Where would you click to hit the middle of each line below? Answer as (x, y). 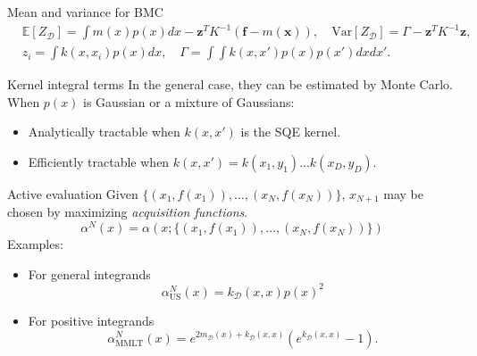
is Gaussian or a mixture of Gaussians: (189, 101)
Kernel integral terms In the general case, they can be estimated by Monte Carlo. (230, 84)
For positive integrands (91, 320)
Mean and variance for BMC (85, 12)
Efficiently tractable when (99, 161)
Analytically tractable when (104, 132)
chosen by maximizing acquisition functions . (128, 212)
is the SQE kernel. (291, 132)
